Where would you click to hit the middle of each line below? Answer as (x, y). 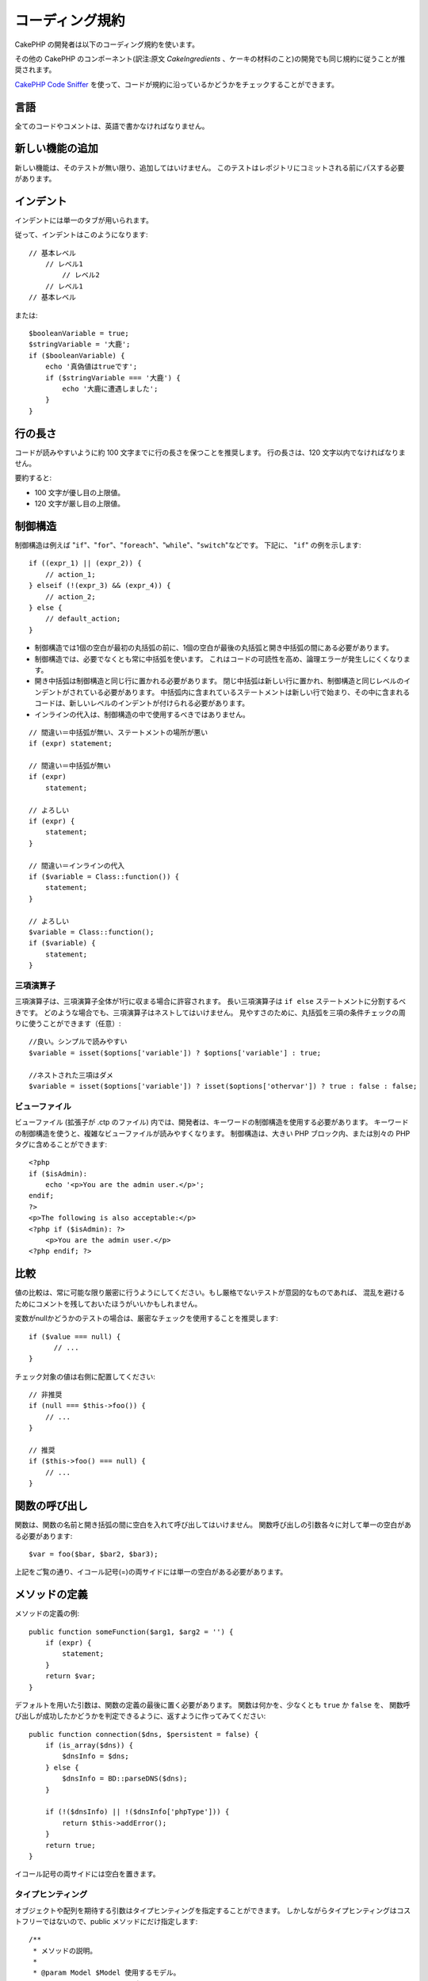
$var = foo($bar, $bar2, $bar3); (94, 1554)
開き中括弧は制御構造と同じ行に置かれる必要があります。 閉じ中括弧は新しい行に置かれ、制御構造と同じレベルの (219, 681)
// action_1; (70, 574)
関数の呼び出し (51, 1506)
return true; (70, 1845)
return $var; (70, 1676)
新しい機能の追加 (56, 149)
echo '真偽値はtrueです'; (91, 367)
